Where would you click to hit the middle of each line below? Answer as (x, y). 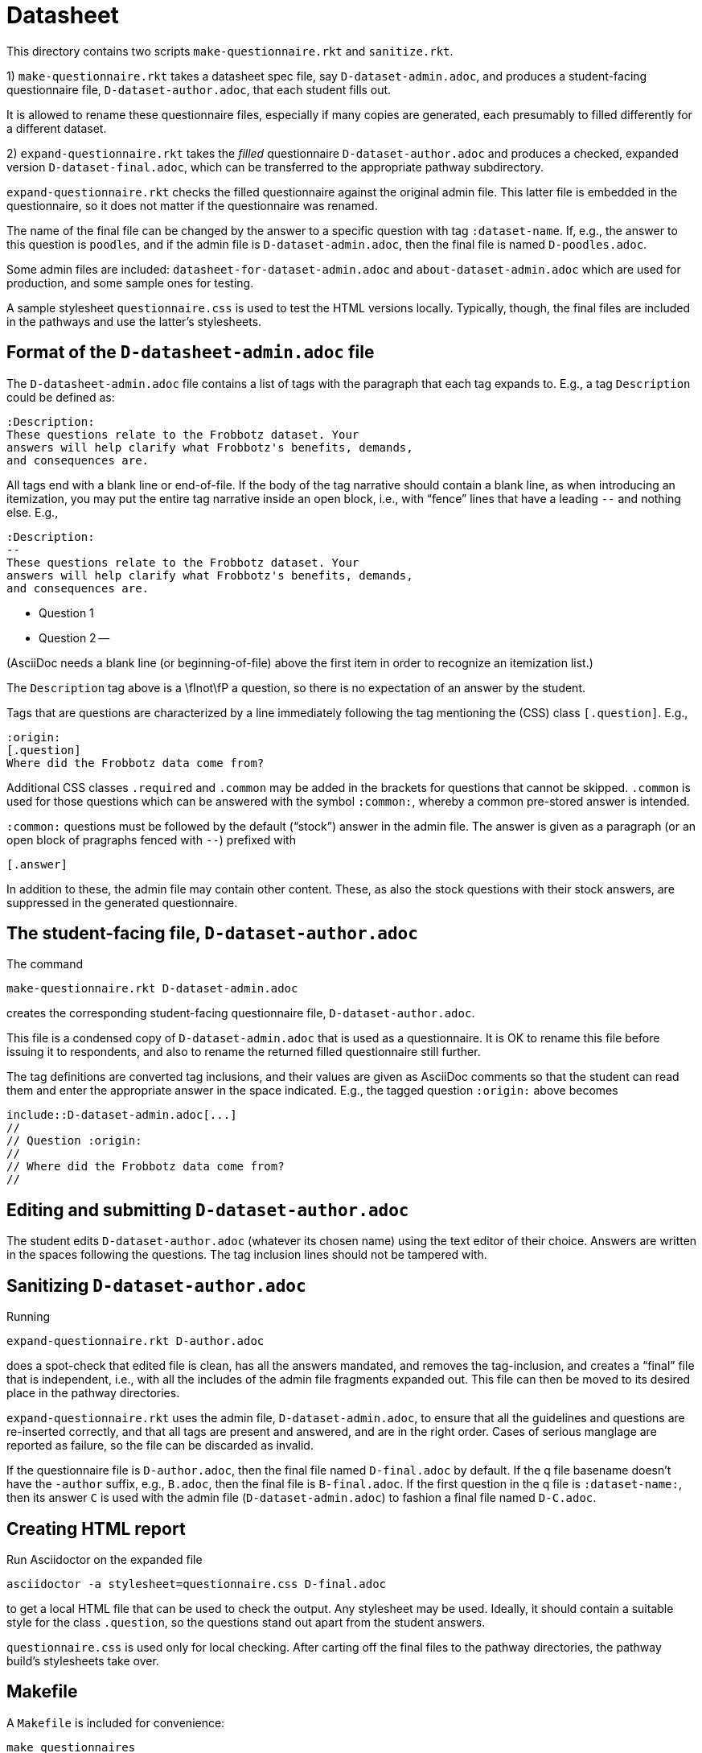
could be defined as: (61, 397)
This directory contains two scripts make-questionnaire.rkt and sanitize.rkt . (230, 51)
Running (29, 1317)
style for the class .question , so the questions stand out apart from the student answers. (246, 1622)
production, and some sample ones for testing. (130, 283)
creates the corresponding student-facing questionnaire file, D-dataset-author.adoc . (241, 1013)
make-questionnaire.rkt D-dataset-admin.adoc (152, 989)
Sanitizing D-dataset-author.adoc (156, 1285)
